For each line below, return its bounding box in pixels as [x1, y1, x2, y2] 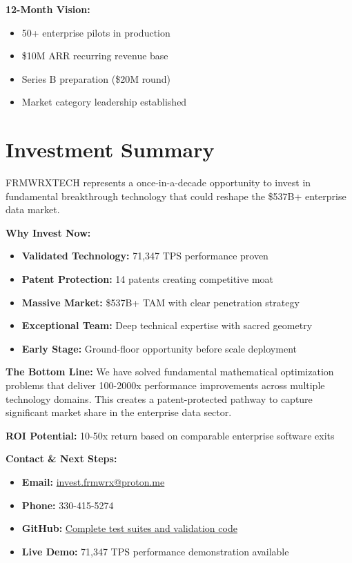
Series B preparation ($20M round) [21, 71, 170, 86]
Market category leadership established [21, 95, 187, 109]
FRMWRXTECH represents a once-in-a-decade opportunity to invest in [6, 175, 311, 190]
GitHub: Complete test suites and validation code [21, 521, 237, 535]
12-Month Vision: [6, 2, 90, 16]
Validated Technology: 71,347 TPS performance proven [21, 248, 268, 263]
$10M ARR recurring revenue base [21, 48, 168, 63]
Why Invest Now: [6, 225, 91, 239]
